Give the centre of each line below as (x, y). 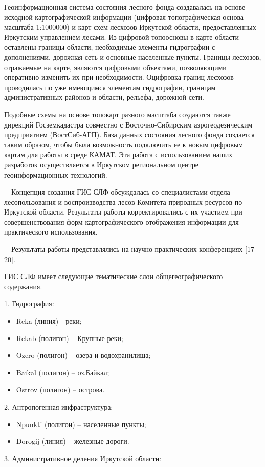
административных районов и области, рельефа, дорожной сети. (104, 97)
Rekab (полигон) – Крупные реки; (70, 338)
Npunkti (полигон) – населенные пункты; (81, 424)
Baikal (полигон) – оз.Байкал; (63, 372)
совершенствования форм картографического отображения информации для (122, 221)
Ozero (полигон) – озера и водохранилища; (83, 355)
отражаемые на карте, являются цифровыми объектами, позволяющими (115, 67)
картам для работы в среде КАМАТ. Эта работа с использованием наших (118, 154)
